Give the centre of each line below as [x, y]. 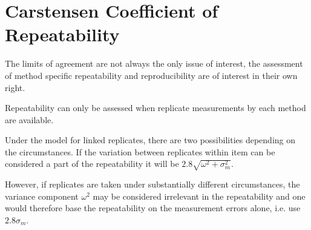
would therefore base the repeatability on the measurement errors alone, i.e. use [153, 208]
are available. [29, 119]
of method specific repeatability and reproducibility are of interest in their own [151, 75]
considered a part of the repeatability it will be [92, 164]
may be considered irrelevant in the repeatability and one [199, 196]
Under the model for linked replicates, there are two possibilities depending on [150, 140]
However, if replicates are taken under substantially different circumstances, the [152, 184]
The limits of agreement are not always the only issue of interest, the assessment [154, 63]
